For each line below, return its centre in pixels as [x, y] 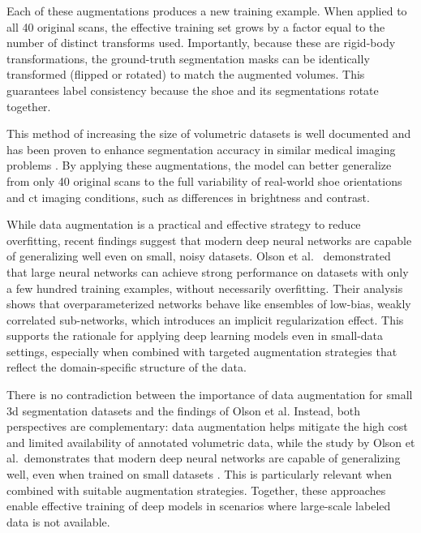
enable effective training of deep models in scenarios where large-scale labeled [199, 506]
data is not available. [58, 521]
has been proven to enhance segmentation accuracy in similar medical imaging [201, 149]
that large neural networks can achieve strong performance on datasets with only [208, 271]
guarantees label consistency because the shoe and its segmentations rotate [193, 90]
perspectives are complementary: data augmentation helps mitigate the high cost [207, 426]
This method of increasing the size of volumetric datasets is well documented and [209, 133]
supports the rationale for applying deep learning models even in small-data [195, 335]
